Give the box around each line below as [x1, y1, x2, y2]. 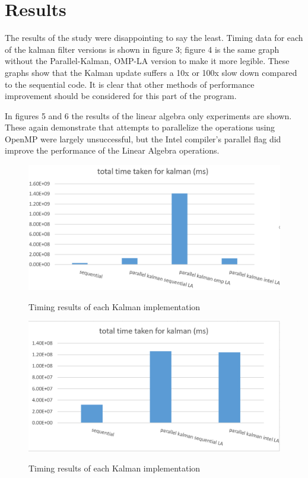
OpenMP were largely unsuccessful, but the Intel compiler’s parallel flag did [5, 132, 281, 145]
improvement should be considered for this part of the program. [5, 90, 237, 102]
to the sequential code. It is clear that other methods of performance [5, 78, 255, 90]
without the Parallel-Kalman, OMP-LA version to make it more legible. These [5, 55, 290, 67]
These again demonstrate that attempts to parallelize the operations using [5, 121, 275, 133]
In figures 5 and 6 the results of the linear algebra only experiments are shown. [5, 109, 292, 122]
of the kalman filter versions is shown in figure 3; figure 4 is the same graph [5, 43, 280, 55]
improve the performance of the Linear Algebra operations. [5, 144, 220, 157]
